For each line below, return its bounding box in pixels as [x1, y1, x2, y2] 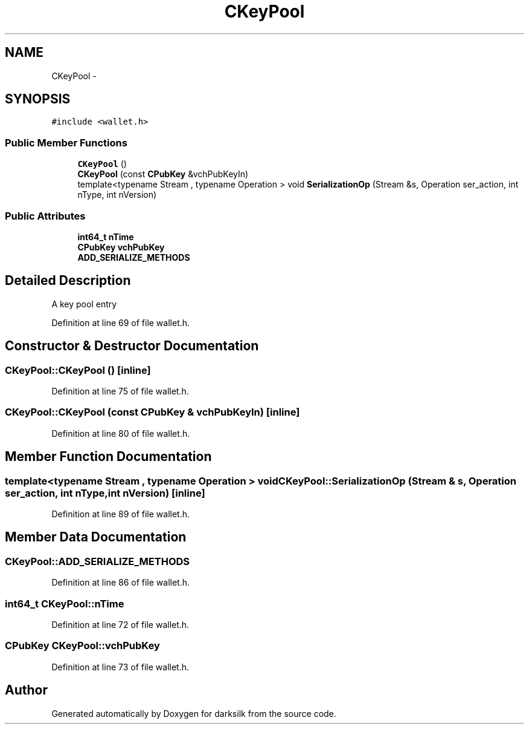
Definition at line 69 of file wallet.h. [51, 317, 190, 328]
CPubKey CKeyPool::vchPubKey [5, 639, 160, 652]
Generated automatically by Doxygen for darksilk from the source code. [51, 708, 336, 719]
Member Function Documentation [5, 449, 212, 465]
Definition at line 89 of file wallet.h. [51, 508, 190, 519]
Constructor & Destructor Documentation [5, 338, 259, 354]
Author [5, 682, 48, 698]
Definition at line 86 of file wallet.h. [51, 577, 190, 588]
